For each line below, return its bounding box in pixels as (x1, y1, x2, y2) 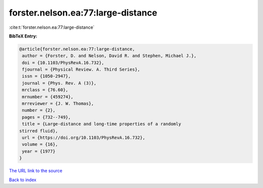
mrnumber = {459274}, (22, 94, 74, 99)
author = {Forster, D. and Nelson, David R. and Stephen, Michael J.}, (22, 53, 197, 58)
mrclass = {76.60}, (22, 87, 68, 93)
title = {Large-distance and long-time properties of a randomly (22, 121, 181, 127)
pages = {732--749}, (22, 114, 71, 120)
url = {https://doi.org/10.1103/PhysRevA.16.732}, (22, 135, 146, 140)
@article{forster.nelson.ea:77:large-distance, (19, 46, 135, 52)
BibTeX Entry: (9, 33, 38, 39)
